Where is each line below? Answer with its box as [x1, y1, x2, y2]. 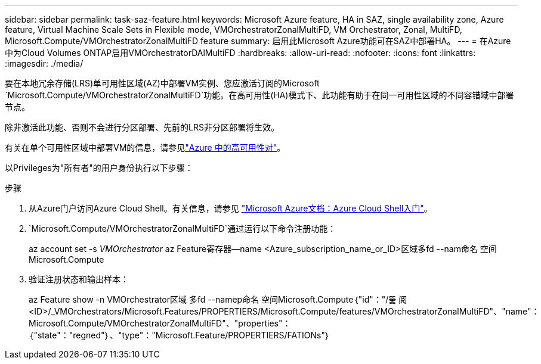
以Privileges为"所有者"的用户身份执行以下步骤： [5, 163, 193, 173]
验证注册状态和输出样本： [29, 274, 129, 284]
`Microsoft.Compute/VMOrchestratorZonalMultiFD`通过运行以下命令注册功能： [29, 223, 336, 234]
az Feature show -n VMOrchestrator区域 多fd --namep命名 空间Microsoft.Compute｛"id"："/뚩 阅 [29, 294, 407, 304]
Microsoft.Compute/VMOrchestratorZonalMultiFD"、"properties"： [29, 318, 291, 328]
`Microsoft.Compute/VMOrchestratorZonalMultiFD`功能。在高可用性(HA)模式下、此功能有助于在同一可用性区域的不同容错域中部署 [5, 90, 514, 100]
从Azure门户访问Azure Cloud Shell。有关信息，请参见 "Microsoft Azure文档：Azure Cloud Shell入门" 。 [29, 203, 432, 213]
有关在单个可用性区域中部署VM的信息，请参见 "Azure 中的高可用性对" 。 [5, 142, 286, 153]
